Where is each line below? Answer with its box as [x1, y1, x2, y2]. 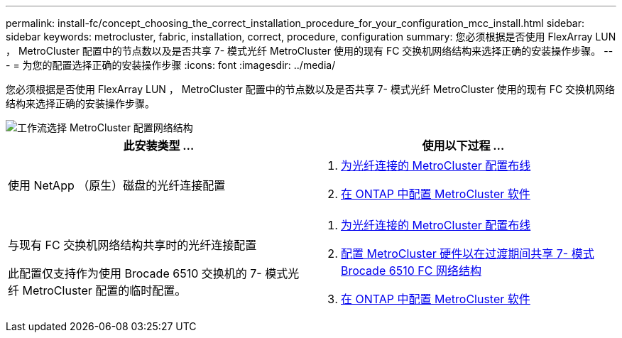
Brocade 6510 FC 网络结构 [341, 263, 481, 278]
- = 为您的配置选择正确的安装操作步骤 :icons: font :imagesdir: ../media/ [6, 59, 336, 71]
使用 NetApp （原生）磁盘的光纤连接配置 [8, 178, 226, 192]
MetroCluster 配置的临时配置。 [22, 283, 187, 298]
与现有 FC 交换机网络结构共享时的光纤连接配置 [8, 238, 257, 252]
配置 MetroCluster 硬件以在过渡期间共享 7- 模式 [341, 246, 594, 261]
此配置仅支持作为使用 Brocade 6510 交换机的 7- [8, 266, 262, 280]
